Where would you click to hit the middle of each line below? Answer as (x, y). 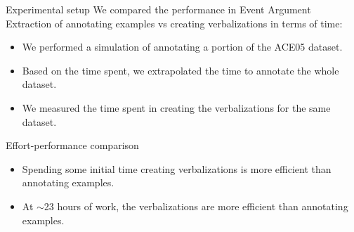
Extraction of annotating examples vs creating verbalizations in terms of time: (174, 23)
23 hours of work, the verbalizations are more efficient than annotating (196, 206)
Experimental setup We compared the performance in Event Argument (158, 9)
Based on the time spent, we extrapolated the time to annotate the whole (181, 70)
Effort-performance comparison (72, 145)
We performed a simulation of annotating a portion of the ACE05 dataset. (182, 47)
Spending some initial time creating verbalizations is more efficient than (177, 168)
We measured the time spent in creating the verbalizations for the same (176, 107)
